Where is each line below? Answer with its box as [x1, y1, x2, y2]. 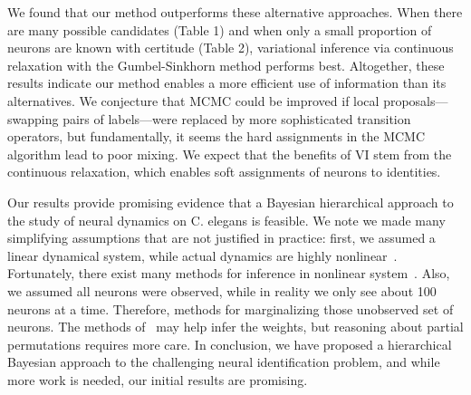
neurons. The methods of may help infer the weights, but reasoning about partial [7, 317, 464, 336]
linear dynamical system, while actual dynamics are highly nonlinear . [7, 246, 398, 265]
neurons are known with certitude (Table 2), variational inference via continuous [7, 38, 454, 57]
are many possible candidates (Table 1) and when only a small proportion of [7, 20, 432, 39]
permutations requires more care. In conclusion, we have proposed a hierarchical [7, 334, 452, 353]
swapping [7, 109, 59, 128]
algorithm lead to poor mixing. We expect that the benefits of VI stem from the [7, 144, 452, 163]
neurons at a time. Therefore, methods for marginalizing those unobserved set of [7, 299, 454, 318]
